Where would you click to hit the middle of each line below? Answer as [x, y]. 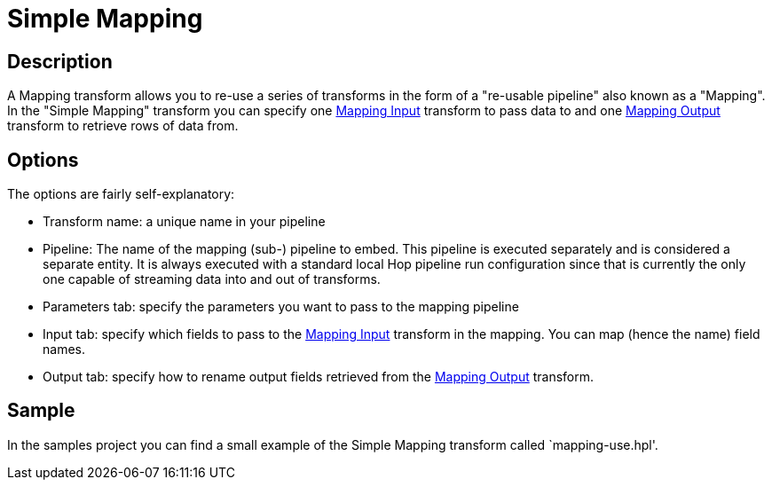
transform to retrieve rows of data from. [123, 126]
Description [60, 61]
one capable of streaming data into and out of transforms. [212, 279]
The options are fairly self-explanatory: [121, 194]
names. [64, 350]
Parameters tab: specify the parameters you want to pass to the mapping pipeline [281, 307]
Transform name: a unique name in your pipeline [184, 222]
